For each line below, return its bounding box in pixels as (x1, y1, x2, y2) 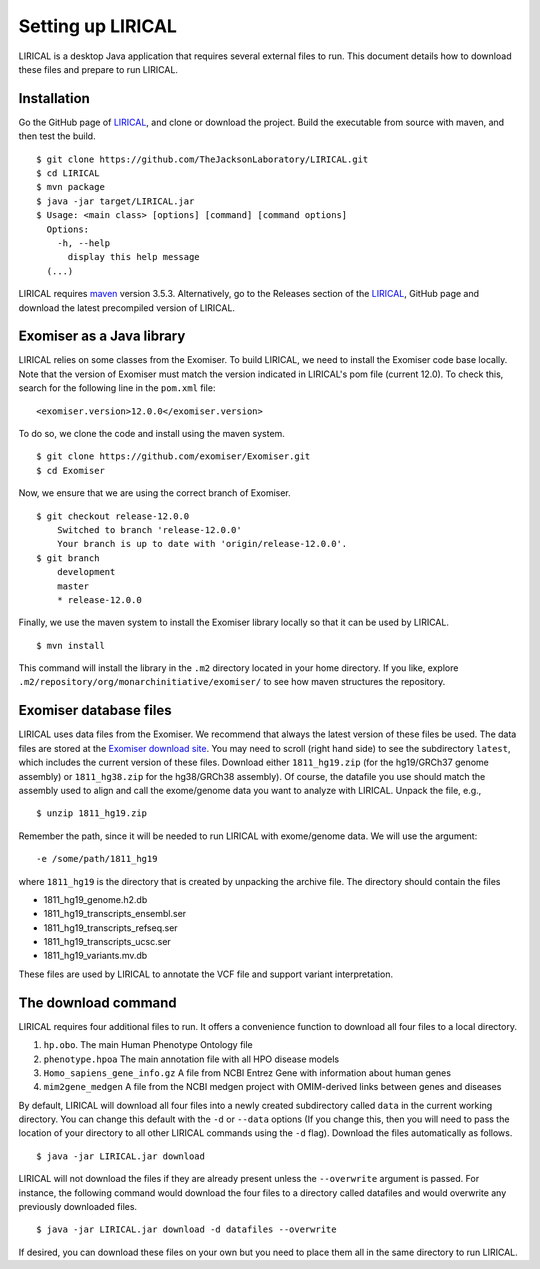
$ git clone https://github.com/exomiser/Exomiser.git (36, 451, 311, 462)
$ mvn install (36, 640, 105, 651)
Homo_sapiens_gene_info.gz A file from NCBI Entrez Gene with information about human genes (43, 1066, 452, 1079)
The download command (18, 994, 177, 1011)
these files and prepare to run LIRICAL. (18, 63, 179, 75)
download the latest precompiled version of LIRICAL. (18, 301, 235, 314)
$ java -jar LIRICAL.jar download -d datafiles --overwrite (36, 1224, 337, 1235)
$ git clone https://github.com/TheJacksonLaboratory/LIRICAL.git (36, 153, 369, 165)
